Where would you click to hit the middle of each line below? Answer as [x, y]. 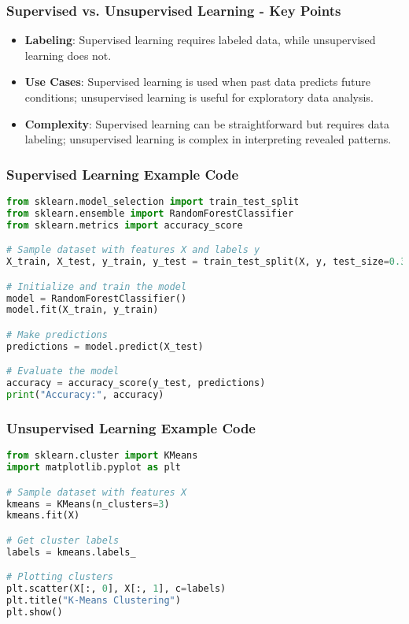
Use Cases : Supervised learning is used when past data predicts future [197, 82]
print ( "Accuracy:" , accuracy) [85, 395]
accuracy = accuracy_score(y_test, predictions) [136, 383]
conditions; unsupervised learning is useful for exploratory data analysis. [199, 97]
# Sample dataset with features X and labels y [133, 250]
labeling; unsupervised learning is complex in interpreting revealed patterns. [208, 139]
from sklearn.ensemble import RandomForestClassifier [150, 213]
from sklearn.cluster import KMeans [102, 456]
